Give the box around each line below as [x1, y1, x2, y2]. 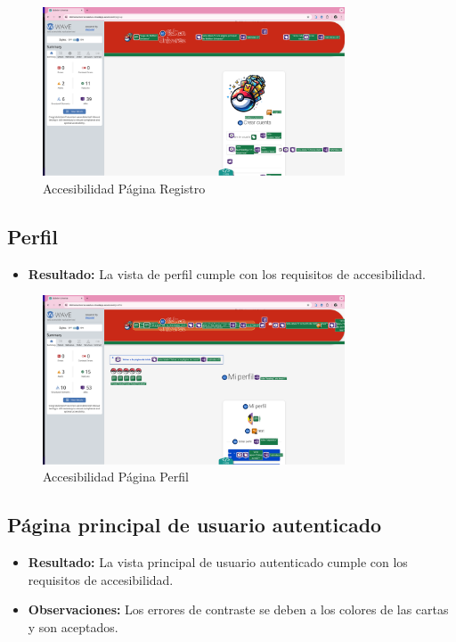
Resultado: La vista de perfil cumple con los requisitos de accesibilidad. [28, 264, 426, 283]
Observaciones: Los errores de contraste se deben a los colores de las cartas [28, 600, 449, 619]
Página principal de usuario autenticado [7, 511, 382, 539]
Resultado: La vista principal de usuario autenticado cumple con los [28, 553, 408, 572]
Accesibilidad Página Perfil [43, 467, 189, 486]
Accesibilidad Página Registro [43, 179, 206, 198]
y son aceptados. [28, 618, 118, 637]
